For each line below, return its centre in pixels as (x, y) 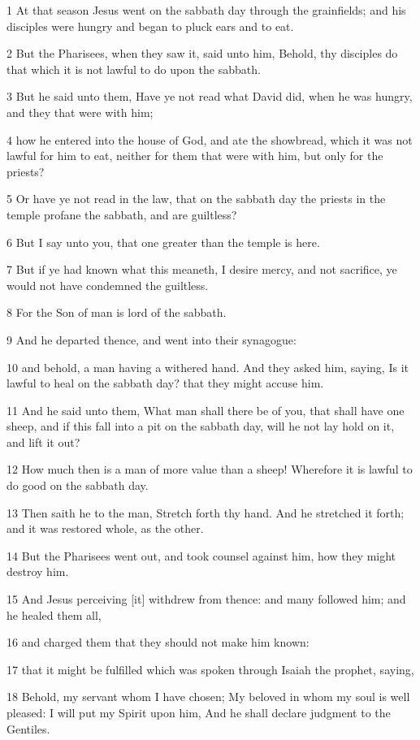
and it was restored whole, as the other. (105, 528)
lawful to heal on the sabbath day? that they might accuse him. (165, 383)
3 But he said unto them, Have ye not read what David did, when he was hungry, (210, 96)
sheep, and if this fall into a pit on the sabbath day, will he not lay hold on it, (201, 426)
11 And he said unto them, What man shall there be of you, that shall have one (206, 410)
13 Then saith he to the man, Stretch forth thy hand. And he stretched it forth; (206, 512)
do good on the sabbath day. (78, 485)
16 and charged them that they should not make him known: (158, 642)
